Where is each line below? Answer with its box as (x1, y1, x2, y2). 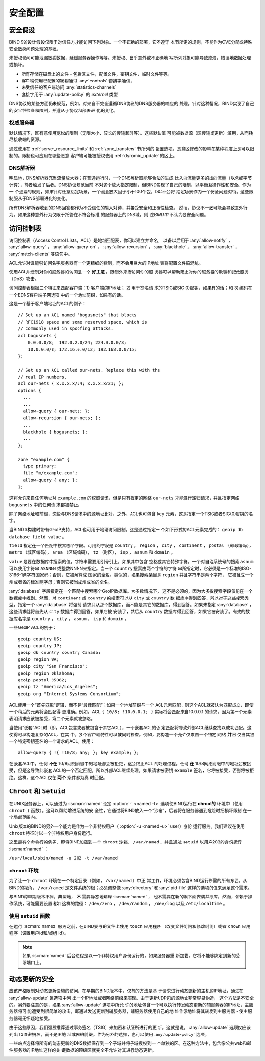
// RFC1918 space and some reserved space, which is (18, 319, 147, 325)
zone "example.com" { (18, 457, 70, 462)
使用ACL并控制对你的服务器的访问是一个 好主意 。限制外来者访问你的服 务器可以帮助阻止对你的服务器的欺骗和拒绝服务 (9, 269, 249, 275)
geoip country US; (18, 636, 62, 642)
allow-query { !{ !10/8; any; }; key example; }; (18, 750, 140, 756)
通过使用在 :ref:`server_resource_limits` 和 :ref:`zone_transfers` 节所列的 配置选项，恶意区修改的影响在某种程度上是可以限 (9, 145, 255, 152)
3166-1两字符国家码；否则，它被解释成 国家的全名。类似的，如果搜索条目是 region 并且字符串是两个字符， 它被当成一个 (9, 572, 254, 578)
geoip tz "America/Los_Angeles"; (18, 684, 98, 690)
